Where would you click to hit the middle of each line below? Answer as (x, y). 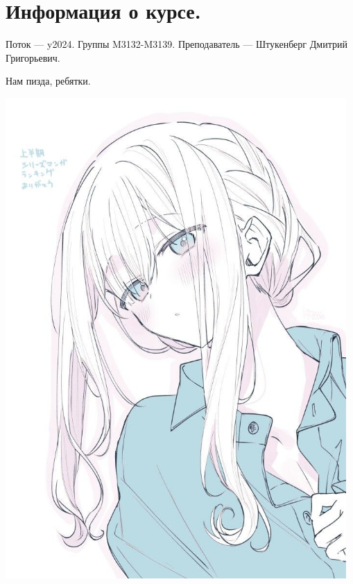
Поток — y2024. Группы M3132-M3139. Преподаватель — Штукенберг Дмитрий (176, 44)
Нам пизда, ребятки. (48, 81)
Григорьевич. (33, 57)
